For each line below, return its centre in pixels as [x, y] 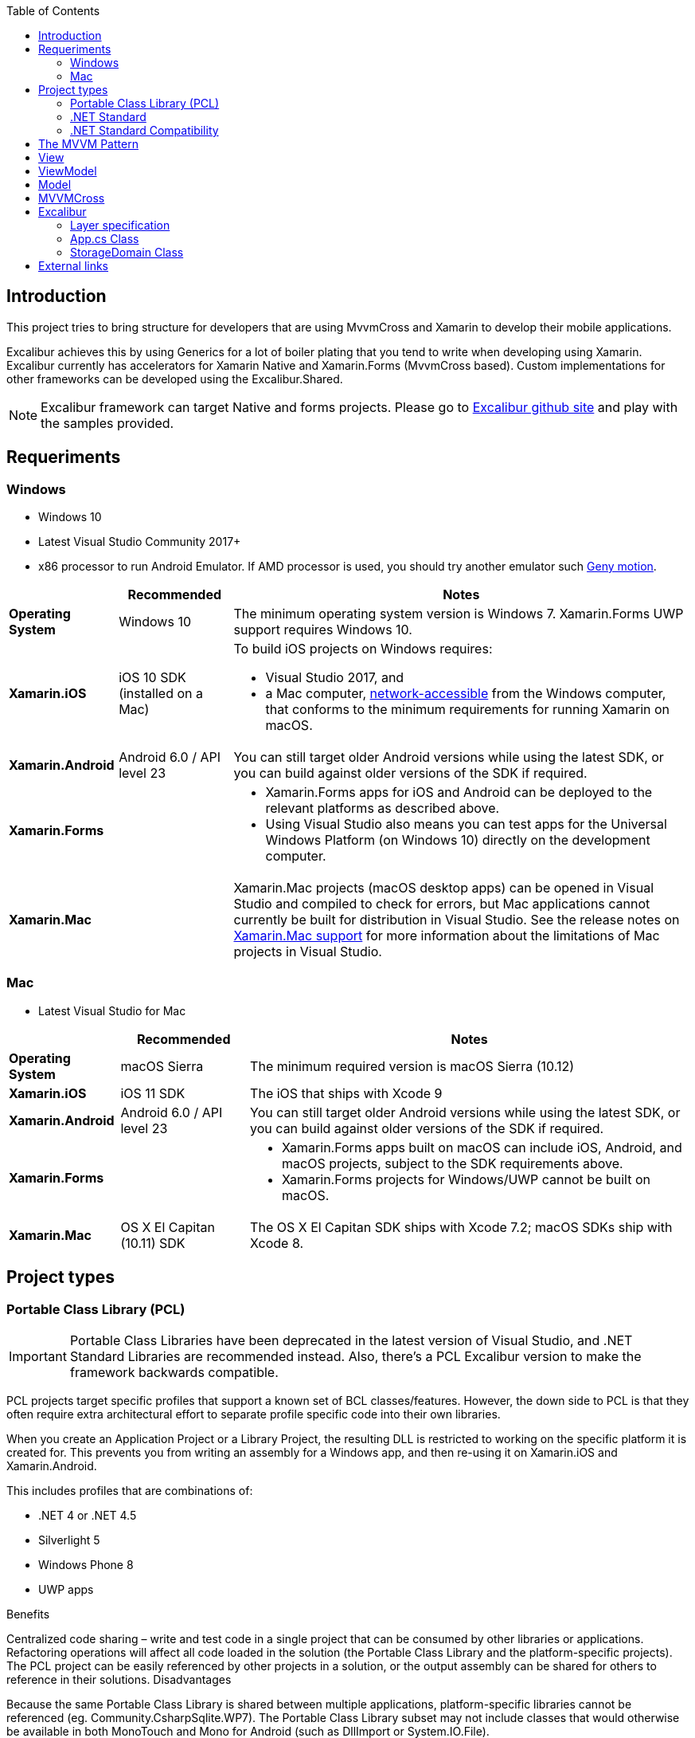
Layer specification [120, 225]
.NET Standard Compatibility [144, 130]
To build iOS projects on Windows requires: [363, 649]
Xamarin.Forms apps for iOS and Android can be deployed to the [459, 792]
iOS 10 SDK [152, 678]
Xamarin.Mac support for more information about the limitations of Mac [447, 936]
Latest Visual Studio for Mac [112, 1010]
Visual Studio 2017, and [335, 678]
